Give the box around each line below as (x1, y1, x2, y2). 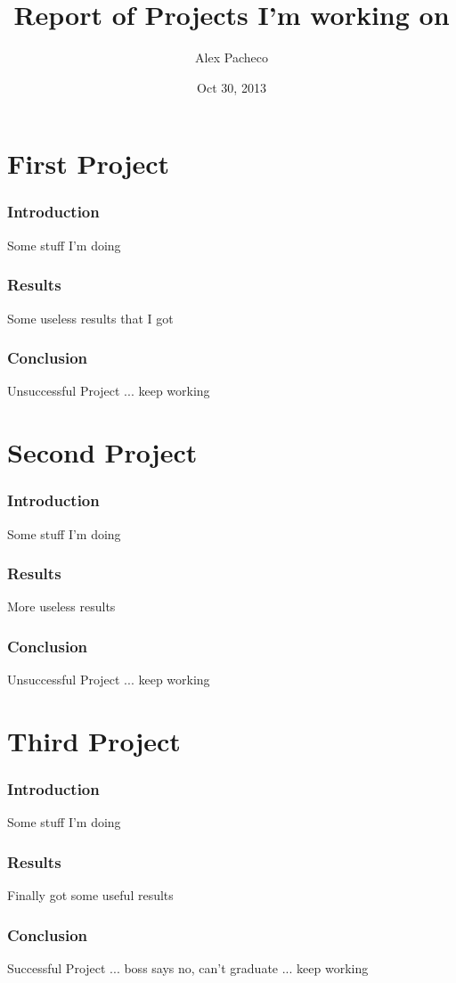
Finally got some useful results (7, 886, 174, 905)
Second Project (7, 434, 198, 471)
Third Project (7, 722, 181, 758)
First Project (7, 145, 170, 182)
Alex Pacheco (195, 48, 268, 67)
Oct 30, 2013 (197, 78, 266, 96)
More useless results (7, 597, 116, 616)
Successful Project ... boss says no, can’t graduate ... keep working (7, 958, 369, 977)
